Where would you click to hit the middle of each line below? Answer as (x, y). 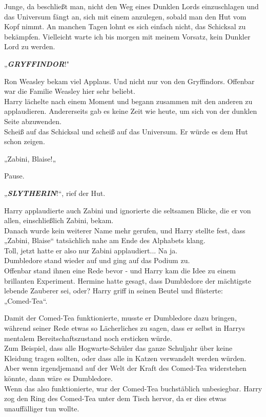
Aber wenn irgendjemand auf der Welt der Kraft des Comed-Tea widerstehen (125, 368)
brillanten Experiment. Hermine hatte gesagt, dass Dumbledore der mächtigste (128, 280)
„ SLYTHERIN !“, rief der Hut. (55, 193)
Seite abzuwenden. (33, 121)
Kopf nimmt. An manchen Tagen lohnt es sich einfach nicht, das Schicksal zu (125, 26)
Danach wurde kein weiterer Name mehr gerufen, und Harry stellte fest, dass (125, 230)
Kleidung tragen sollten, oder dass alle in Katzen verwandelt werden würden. (125, 358)
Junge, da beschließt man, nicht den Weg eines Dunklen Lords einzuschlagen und (131, 6)
